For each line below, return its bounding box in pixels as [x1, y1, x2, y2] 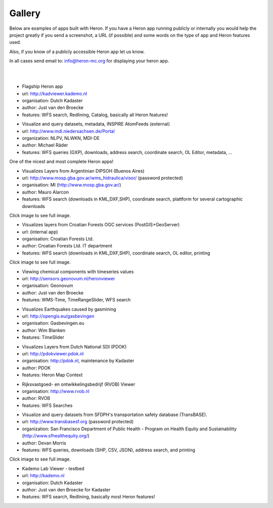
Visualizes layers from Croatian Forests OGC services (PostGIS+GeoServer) [22, 222, 180, 228]
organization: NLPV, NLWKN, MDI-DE [22, 135, 100, 141]
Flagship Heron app [22, 83, 63, 89]
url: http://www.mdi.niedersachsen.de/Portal [22, 128, 115, 134]
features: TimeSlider [22, 334, 64, 340]
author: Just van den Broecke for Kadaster [22, 486, 111, 492]
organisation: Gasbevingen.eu [22, 320, 84, 326]
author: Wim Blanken [22, 327, 66, 333]
